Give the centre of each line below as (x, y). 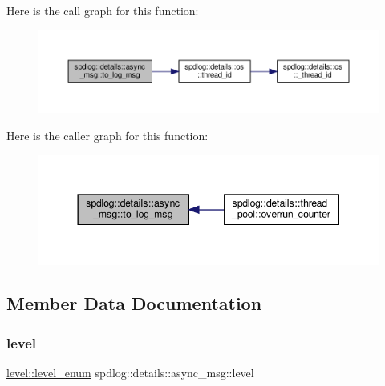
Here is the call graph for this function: (103, 10)
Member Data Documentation (134, 303)
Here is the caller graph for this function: (107, 135)
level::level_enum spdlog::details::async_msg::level (130, 373)
